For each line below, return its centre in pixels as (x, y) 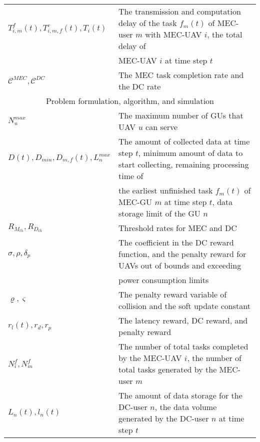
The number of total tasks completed (183, 346)
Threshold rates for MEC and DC (178, 228)
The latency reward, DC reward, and (183, 320)
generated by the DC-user (164, 418)
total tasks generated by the (168, 369)
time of (131, 176)
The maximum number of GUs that (181, 115)
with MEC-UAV (173, 34)
